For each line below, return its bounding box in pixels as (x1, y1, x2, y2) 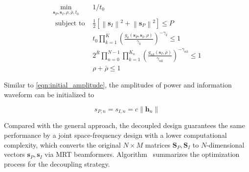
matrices (145, 139, 171, 150)
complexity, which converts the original (4, 139, 121, 150)
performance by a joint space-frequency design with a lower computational (4, 129, 227, 140)
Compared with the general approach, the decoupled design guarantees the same (4, 120, 245, 130)
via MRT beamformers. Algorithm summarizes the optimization (45, 149, 240, 159)
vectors (4, 149, 25, 159)
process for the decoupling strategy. (4, 158, 110, 169)
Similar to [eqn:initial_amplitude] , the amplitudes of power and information (4, 79, 232, 89)
